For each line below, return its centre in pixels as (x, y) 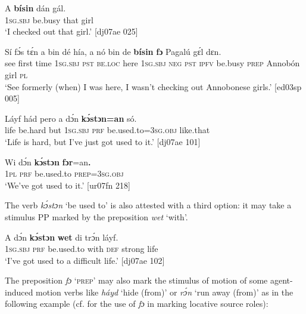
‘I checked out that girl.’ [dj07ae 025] (71, 31)
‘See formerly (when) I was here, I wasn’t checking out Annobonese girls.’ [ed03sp (153, 86)
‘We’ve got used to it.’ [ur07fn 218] (68, 185)
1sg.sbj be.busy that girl (49, 19)
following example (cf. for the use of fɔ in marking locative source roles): (137, 304)
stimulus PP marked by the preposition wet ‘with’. (96, 216)
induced (19, 292)
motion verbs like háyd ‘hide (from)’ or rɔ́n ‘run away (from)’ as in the (165, 292)
